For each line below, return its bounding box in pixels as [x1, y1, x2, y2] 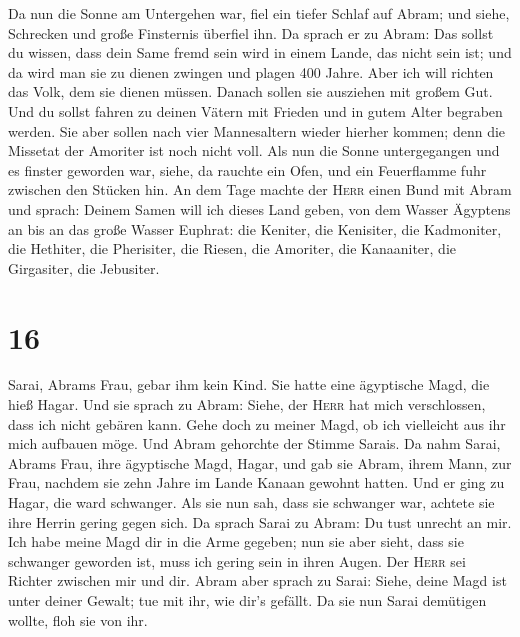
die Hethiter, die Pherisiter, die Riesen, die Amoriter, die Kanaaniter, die [8, 238, 457, 259]
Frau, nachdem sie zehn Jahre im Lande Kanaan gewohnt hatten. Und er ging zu [8, 472, 505, 493]
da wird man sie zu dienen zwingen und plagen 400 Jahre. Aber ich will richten [8, 61, 494, 82]
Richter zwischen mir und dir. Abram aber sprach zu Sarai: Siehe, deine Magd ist [8, 570, 507, 591]
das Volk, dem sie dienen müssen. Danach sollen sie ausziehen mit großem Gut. [8, 81, 493, 102]
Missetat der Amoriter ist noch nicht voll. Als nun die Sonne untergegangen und [8, 140, 500, 161]
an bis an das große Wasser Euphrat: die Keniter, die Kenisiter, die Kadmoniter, [8, 218, 502, 239]
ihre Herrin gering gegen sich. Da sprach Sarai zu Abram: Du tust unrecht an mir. [8, 511, 512, 532]
